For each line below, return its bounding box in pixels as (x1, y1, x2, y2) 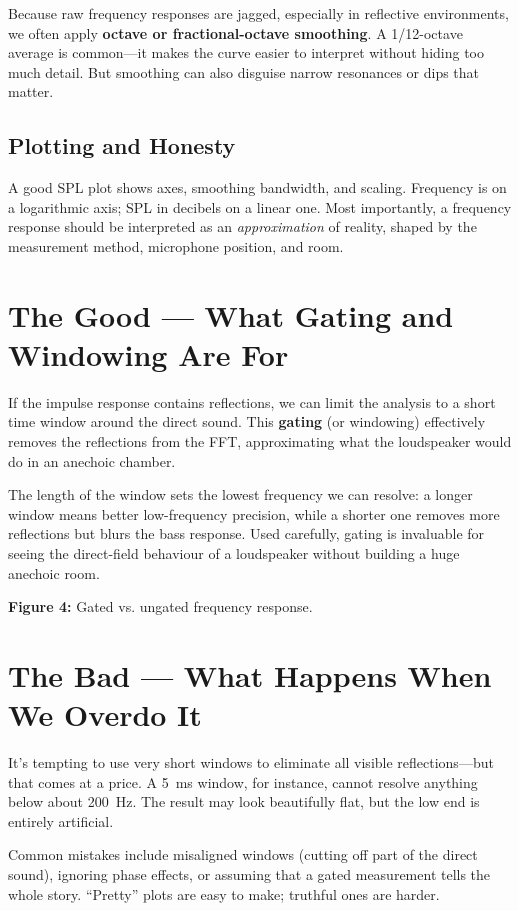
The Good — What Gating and (8, 294, 454, 335)
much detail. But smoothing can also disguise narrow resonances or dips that (8, 61, 480, 82)
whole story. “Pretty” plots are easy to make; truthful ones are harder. (8, 883, 440, 904)
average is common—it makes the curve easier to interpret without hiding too (8, 42, 484, 63)
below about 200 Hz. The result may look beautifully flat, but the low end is (8, 791, 480, 812)
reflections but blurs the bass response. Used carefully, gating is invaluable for (8, 523, 485, 544)
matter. (8, 81, 54, 102)
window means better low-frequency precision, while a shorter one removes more (8, 503, 500, 524)
